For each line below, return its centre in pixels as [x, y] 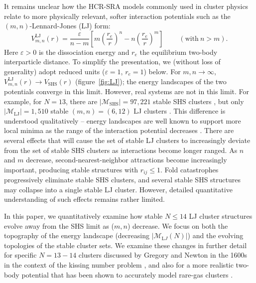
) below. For [162, 71]
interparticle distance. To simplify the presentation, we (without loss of [112, 62]
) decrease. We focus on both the [178, 225]
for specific [20, 255]
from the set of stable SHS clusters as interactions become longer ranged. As [121, 150]
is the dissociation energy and [84, 52]
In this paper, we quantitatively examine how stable [83, 216]
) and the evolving [215, 235]
